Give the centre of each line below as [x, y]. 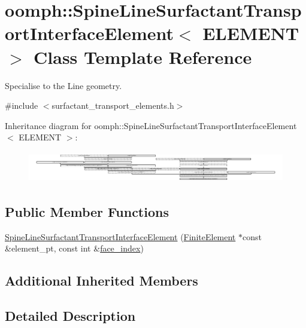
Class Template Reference [143, 56]
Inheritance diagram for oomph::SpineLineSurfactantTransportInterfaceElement [151, 125]
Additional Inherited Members [102, 281]
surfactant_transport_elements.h [113, 105]
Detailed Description [70, 316]
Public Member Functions [87, 211]
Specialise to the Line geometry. [63, 85]
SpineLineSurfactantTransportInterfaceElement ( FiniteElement [120, 236]
